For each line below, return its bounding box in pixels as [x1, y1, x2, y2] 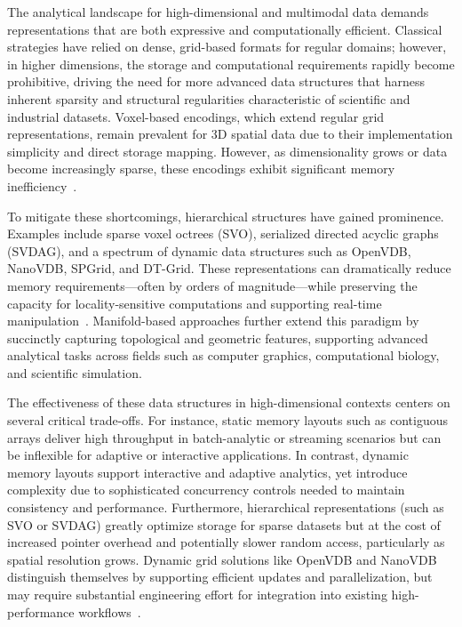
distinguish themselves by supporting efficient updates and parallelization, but [7, 567, 433, 586]
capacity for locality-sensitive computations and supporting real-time [7, 293, 382, 312]
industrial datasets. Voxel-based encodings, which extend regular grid [7, 107, 385, 125]
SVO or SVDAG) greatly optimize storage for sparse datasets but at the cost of [7, 515, 441, 534]
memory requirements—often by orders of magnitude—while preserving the [7, 276, 418, 294]
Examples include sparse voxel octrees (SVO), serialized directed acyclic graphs [7, 224, 439, 243]
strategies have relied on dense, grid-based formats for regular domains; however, [7, 37, 447, 56]
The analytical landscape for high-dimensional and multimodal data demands [7, 3, 429, 20]
